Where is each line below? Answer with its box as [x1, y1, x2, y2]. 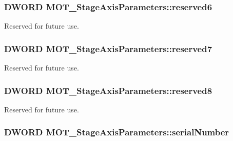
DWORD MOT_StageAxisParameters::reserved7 [4, 42, 212, 55]
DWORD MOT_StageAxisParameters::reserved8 [4, 84, 212, 97]
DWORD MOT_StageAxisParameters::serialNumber [4, 126, 229, 138]
